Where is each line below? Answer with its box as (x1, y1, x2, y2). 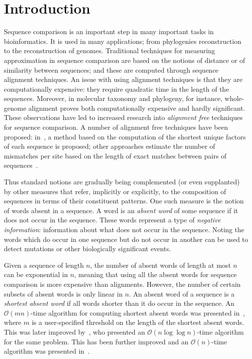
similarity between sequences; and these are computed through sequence (4, 64, 219, 75)
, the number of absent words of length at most (90, 259, 231, 270)
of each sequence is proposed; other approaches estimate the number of (4, 141, 216, 151)
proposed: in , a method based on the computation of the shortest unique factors (4, 131, 246, 141)
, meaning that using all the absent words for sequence (74, 269, 237, 279)
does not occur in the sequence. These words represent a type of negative (4, 215, 221, 225)
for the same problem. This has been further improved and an (4, 336, 189, 346)
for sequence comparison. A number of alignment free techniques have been (4, 122, 228, 132)
